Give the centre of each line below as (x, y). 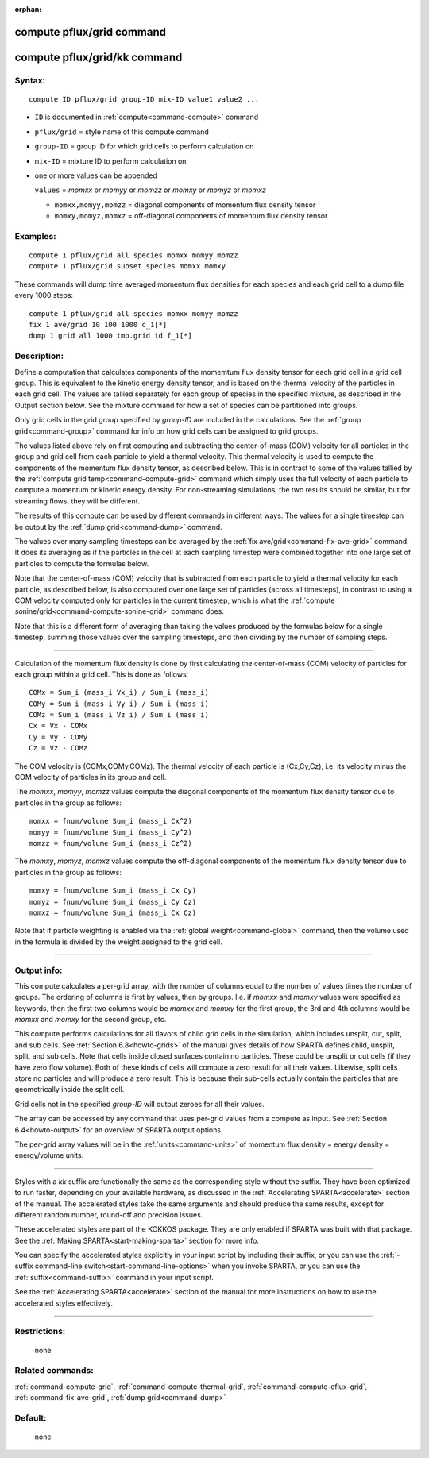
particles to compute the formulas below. (82, 563)
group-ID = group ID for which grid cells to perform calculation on (144, 146)
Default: (31, 1417)
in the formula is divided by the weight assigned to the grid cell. (118, 942)
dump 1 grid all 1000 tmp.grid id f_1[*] (110, 336)
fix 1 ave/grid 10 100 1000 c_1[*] (98, 325)
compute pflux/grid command (91, 32)
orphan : (28, 9)
